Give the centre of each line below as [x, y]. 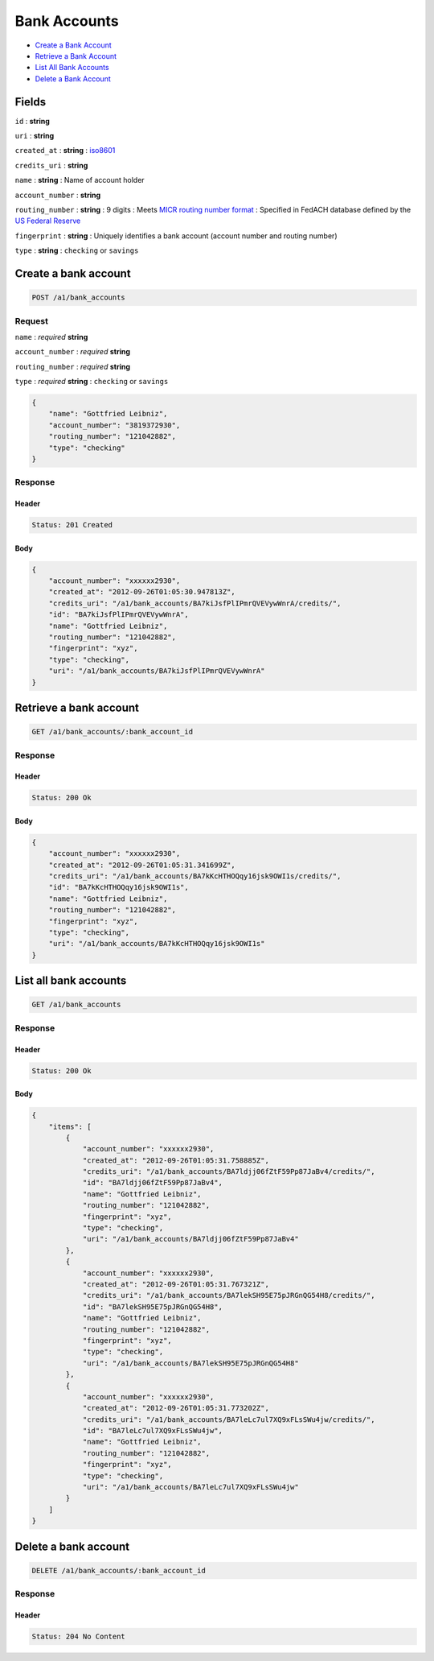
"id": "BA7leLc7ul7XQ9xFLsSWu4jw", [152, 1431]
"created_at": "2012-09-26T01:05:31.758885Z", [176, 1160]
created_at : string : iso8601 [65, 151]
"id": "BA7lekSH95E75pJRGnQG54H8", [152, 1307]
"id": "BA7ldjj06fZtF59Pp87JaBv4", [152, 1183]
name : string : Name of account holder [80, 180]
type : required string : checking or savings [92, 382]
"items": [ [70, 1126]
